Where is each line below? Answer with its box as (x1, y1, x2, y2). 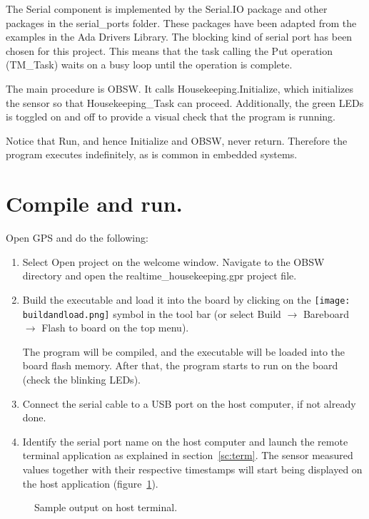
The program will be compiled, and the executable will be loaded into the (22, 344, 345, 359)
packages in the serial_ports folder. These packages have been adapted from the (6, 15, 357, 30)
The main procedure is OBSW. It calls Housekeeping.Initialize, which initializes (6, 81, 354, 96)
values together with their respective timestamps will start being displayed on (22, 461, 363, 476)
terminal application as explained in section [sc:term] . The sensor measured (22, 448, 353, 463)
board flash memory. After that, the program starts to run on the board (22, 358, 338, 373)
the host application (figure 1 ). (22, 476, 158, 490)
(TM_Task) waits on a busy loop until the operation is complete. (6, 57, 293, 72)
